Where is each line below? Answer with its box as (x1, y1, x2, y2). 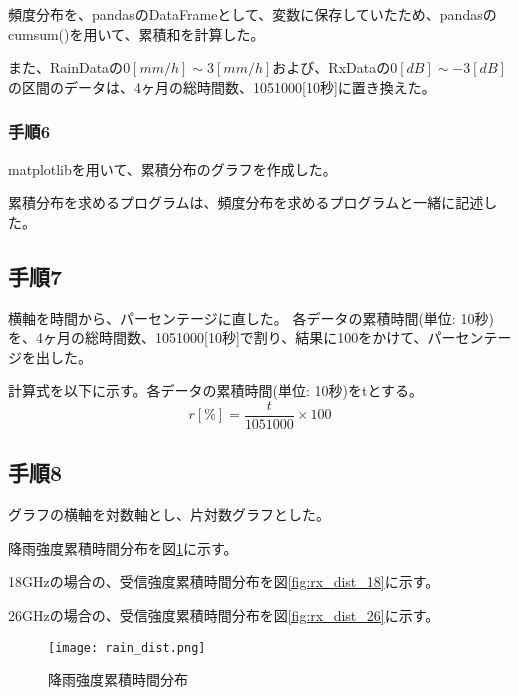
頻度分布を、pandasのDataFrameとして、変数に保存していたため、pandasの (8, 4, 497, 24)
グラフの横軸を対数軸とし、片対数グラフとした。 (8, 504, 330, 525)
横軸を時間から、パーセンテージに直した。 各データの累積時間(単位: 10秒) (8, 307, 494, 328)
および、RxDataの (272, 57, 391, 78)
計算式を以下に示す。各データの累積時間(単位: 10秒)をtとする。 (8, 380, 424, 401)
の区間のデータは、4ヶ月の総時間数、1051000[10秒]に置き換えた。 (8, 76, 436, 97)
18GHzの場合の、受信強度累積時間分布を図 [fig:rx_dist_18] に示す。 (8, 571, 440, 592)
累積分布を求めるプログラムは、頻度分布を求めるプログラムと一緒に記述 (8, 192, 484, 213)
